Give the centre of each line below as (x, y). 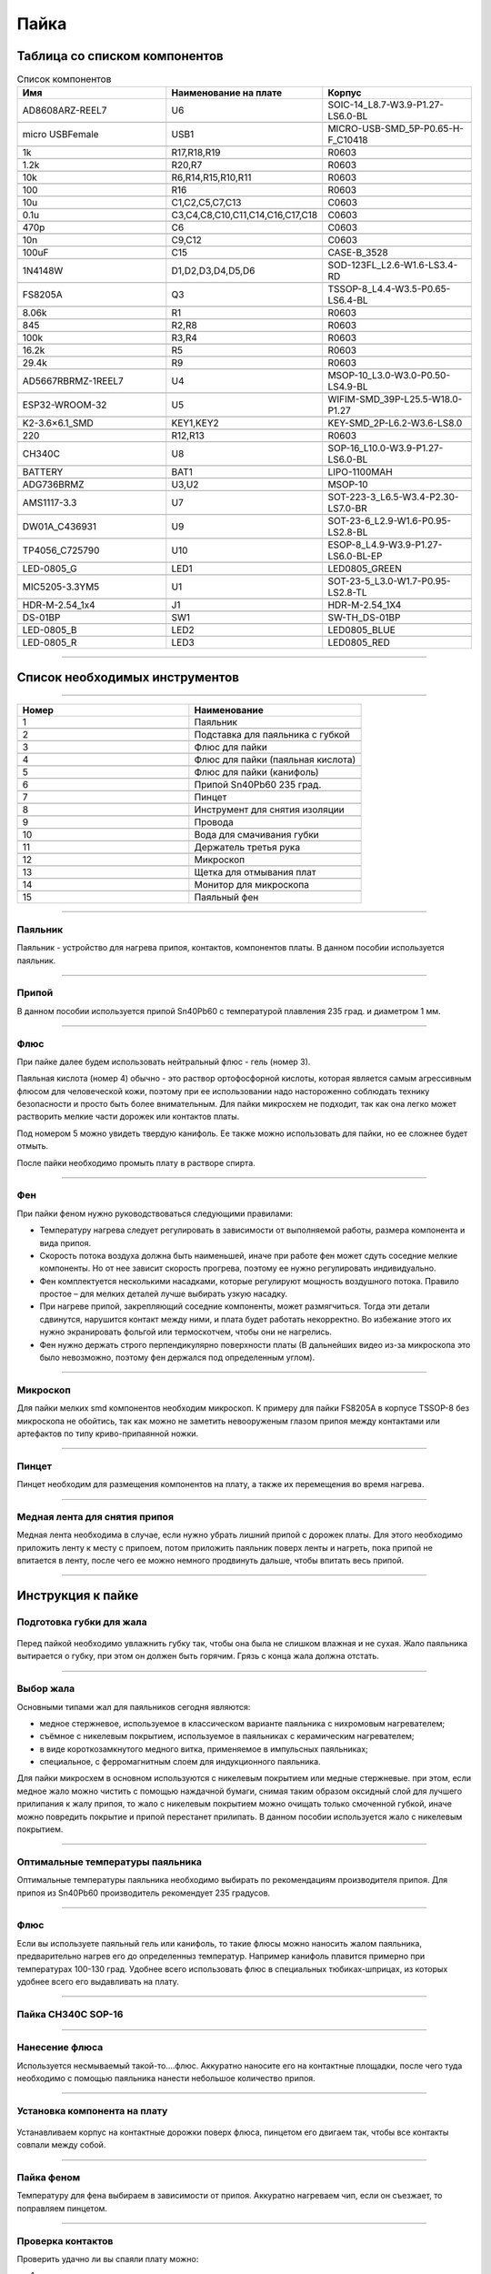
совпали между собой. (61, 2145)
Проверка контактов (65, 2240)
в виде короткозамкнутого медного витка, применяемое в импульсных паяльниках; (204, 1749)
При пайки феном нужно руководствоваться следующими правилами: (155, 1213)
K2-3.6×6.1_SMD (58, 423)
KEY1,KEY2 (195, 423)
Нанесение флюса (60, 2048)
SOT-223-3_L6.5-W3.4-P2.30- (393, 498)
